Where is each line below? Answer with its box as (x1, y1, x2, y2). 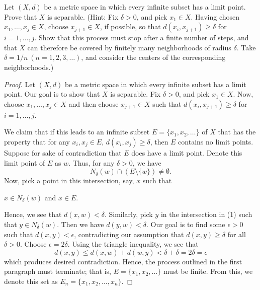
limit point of (4, 157, 45, 168)
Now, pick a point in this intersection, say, (4, 175, 134, 186)
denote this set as (4, 275, 58, 286)
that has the (218, 126, 256, 137)
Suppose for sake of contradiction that (4, 147, 122, 158)
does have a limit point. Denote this (131, 147, 242, 158)
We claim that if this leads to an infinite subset (4, 126, 150, 137)
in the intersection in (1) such (160, 209, 252, 220)
